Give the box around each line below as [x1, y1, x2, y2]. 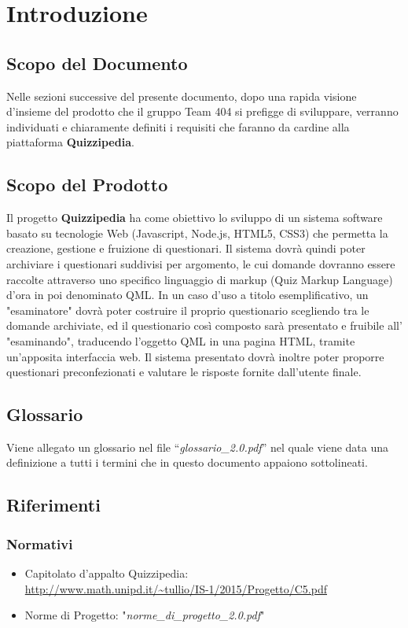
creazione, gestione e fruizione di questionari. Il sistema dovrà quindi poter [6, 240, 366, 257]
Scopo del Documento [6, 50, 188, 75]
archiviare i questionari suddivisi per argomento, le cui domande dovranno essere [6, 255, 395, 272]
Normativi [6, 534, 73, 553]
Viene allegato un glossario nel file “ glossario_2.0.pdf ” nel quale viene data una [6, 438, 389, 455]
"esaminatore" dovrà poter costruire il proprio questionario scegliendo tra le [6, 301, 369, 318]
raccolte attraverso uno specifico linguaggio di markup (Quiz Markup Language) [6, 271, 393, 287]
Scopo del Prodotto [6, 172, 168, 197]
